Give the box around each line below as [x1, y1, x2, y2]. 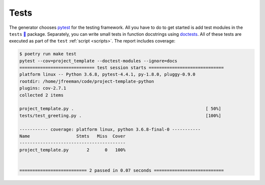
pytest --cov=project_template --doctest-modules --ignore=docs [19, 58, 178, 64]
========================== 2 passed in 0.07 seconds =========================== [19, 167, 224, 173]
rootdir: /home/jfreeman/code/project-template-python [19, 78, 154, 84]
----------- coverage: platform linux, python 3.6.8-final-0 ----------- [19, 126, 201, 132]
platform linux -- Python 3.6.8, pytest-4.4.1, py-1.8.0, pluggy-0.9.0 [19, 71, 196, 77]
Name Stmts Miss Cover [19, 134, 126, 139]
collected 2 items [19, 92, 64, 98]
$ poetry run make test [19, 51, 77, 57]
